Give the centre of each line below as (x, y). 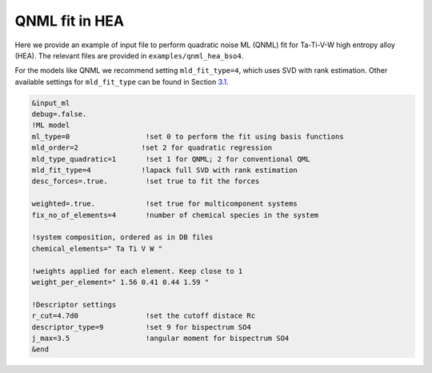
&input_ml (51, 103)
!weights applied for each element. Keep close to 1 (137, 271)
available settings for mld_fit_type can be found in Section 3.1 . (122, 82)
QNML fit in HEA (69, 21)
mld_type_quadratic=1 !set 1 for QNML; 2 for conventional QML (171, 159)
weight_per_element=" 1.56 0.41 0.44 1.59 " (120, 282)
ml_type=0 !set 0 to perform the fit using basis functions (188, 136)
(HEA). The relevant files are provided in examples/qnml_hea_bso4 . (129, 55)
